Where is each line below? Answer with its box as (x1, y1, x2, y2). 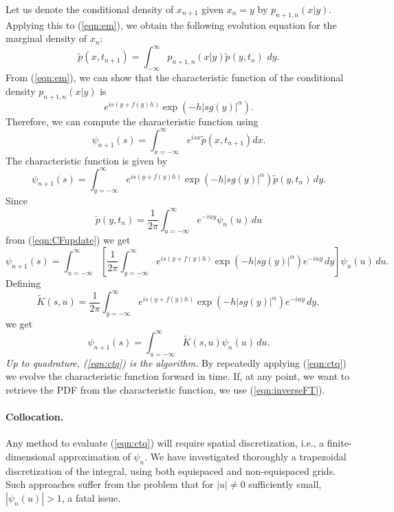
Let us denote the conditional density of (6, 2, 174, 16)
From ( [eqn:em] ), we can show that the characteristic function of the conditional (6, 70, 344, 85)
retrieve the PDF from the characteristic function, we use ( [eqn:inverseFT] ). (6, 382, 325, 396)
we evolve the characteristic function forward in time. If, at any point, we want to (6, 369, 350, 383)
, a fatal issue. (61, 490, 121, 504)
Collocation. (6, 409, 64, 424)
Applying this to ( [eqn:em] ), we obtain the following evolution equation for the (6, 17, 337, 32)
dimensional (6, 449, 56, 463)
